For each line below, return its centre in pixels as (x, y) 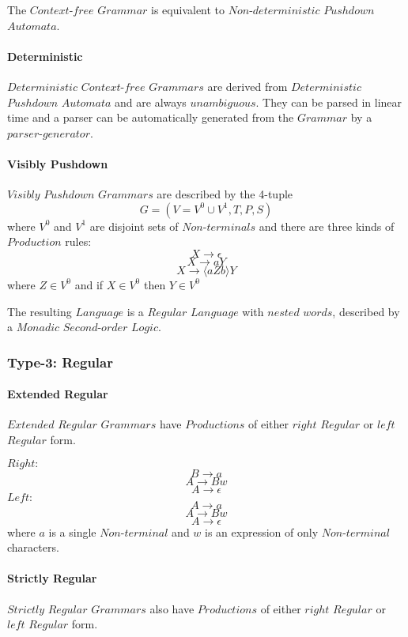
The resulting (40, 311)
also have (172, 608)
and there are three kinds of (327, 226)
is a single (72, 531)
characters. (33, 547)
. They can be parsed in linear (329, 102)
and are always (151, 102)
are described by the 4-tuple (225, 194)
